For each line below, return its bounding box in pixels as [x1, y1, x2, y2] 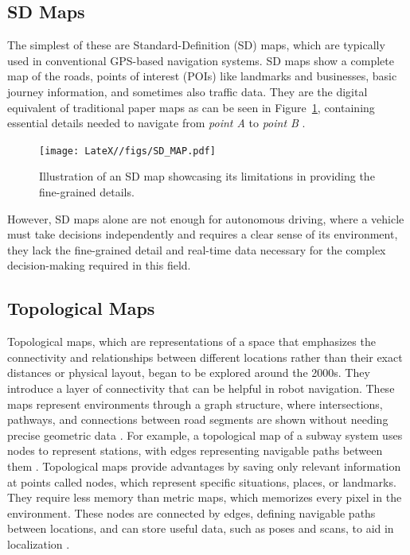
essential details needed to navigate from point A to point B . [7, 114, 306, 131]
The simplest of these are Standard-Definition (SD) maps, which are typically [7, 37, 385, 53]
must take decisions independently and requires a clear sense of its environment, [7, 226, 398, 243]
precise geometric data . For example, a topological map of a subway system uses [7, 426, 403, 443]
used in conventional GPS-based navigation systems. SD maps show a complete [7, 52, 394, 68]
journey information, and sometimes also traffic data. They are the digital [7, 83, 368, 99]
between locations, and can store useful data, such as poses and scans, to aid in [7, 520, 394, 537]
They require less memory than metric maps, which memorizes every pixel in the [7, 489, 402, 506]
